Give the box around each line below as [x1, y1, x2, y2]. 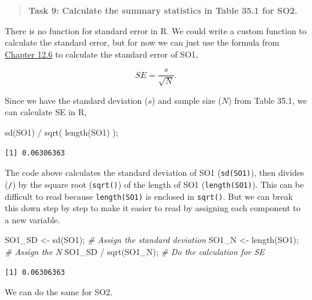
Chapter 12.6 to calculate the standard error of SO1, [5, 47, 198, 60]
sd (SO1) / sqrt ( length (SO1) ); [5, 126, 118, 139]
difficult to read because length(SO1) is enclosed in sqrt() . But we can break [5, 190, 293, 202]
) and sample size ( [152, 94, 222, 106]
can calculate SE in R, [5, 106, 87, 118]
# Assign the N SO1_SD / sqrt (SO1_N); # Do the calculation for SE [5, 245, 265, 257]
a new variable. [5, 213, 61, 226]
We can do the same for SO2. [5, 286, 113, 298]
